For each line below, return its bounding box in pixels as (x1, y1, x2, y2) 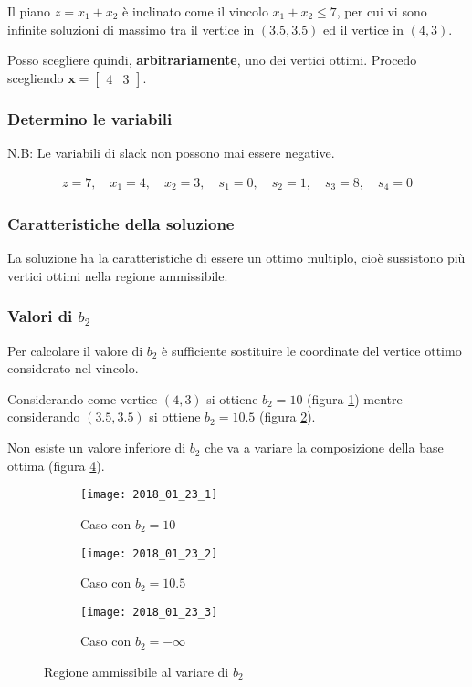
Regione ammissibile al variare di (44, 662, 229, 682)
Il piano (7, 2, 51, 20)
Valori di (7, 305, 73, 328)
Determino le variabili (7, 107, 173, 130)
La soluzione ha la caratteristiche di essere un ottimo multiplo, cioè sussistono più (7, 248, 466, 267)
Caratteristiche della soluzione (7, 213, 235, 234)
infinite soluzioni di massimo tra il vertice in (7, 19, 255, 38)
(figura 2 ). (258, 407, 316, 426)
